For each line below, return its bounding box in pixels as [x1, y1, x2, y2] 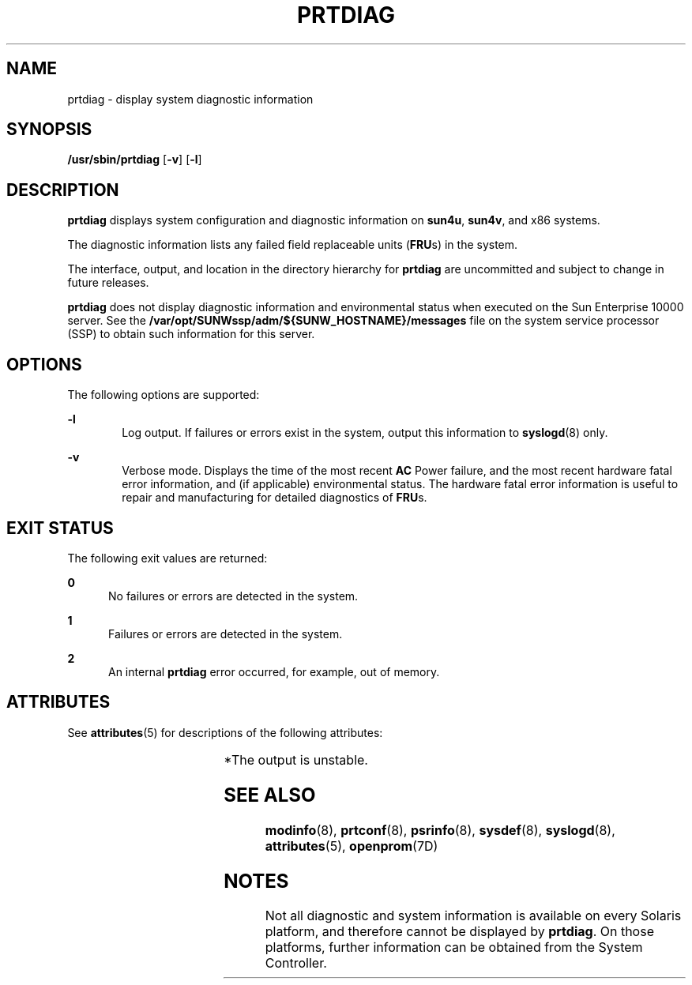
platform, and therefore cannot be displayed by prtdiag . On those [265, 923, 654, 940]
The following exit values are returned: [67, 551, 268, 565]
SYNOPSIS [6, 119, 92, 140]
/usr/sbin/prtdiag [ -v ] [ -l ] [67, 152, 202, 167]
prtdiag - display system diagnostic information [67, 92, 314, 106]
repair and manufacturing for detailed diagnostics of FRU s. [122, 491, 427, 505]
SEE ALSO [224, 783, 316, 806]
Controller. [265, 955, 327, 972]
